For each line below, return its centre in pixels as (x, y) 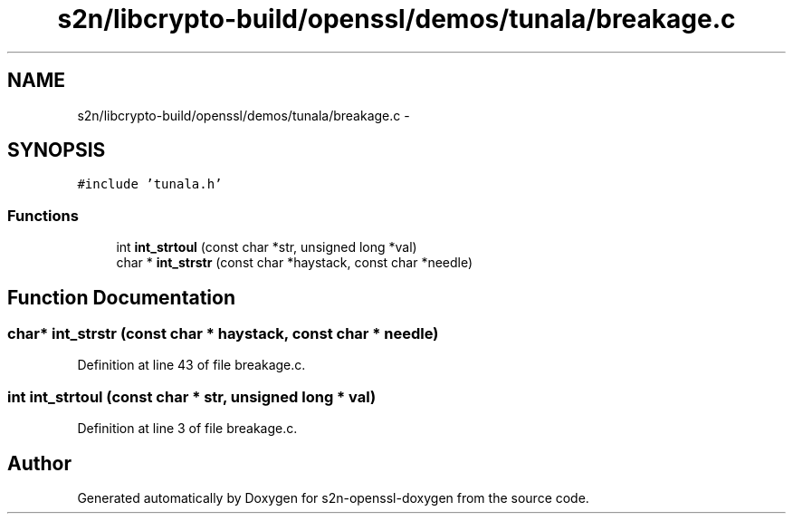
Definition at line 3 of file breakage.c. (187, 429)
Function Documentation (121, 297)
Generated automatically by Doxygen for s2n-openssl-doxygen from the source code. (333, 498)
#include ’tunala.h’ (150, 184)
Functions (43, 215)
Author (39, 463)
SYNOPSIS (57, 150)
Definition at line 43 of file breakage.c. (191, 365)
